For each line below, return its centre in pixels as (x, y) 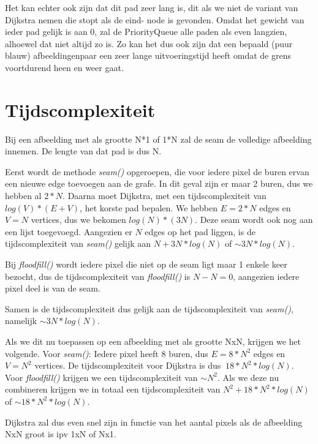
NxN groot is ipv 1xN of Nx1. (61, 434)
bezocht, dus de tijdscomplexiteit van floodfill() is (98, 276)
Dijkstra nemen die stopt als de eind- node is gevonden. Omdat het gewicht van (155, 19)
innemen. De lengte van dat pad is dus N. (83, 151)
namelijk (21, 321)
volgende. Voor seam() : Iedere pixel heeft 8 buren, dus (107, 353)
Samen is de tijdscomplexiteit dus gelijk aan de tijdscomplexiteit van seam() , (149, 308)
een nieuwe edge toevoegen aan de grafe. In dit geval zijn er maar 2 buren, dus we (159, 183)
